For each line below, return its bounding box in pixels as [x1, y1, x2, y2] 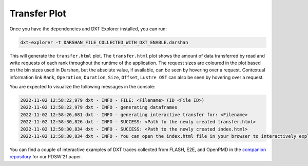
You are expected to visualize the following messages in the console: [9, 84, 156, 90]
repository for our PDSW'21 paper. [9, 154, 82, 160]
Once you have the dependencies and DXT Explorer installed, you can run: [9, 26, 167, 32]
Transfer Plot [9, 8, 66, 19]
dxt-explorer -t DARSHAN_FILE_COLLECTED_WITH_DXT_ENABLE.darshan [20, 39, 188, 45]
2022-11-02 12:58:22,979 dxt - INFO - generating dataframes [20, 104, 178, 110]
